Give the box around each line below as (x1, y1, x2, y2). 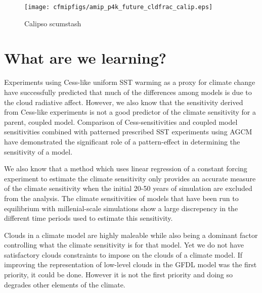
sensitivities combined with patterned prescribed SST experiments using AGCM (4, 126, 252, 137)
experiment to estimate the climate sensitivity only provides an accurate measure (4, 173, 256, 183)
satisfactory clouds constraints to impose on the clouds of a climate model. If (4, 249, 243, 260)
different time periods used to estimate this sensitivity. (4, 213, 173, 223)
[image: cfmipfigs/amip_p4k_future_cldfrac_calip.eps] (24, 4, 213, 11)
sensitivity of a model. (4, 146, 73, 157)
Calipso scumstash (24, 18, 81, 28)
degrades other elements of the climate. (4, 279, 125, 289)
